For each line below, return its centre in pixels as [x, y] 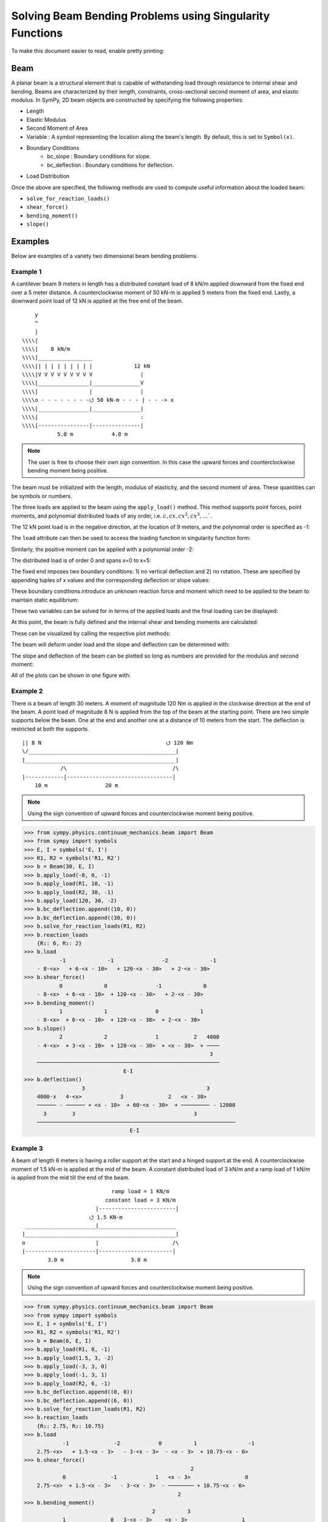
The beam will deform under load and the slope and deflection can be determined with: [121, 645]
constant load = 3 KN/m [141, 1200]
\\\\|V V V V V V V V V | [83, 375]
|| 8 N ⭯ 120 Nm [108, 743]
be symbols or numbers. [42, 496]
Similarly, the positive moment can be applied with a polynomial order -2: [103, 549]
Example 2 [27, 691]
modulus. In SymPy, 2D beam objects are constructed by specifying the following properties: [128, 100]
